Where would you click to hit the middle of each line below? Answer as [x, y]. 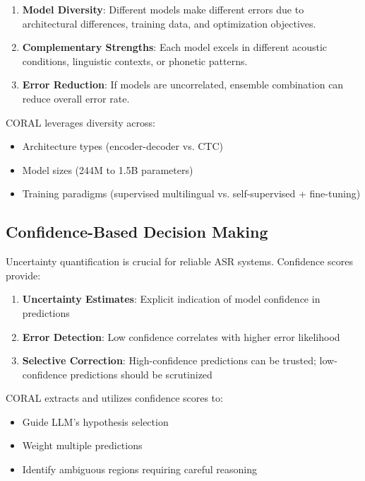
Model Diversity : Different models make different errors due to [163, 9]
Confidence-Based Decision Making [137, 232]
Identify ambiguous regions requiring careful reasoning [139, 469]
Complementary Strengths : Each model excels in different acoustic [175, 47]
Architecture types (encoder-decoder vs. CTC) [122, 146]
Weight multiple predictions [82, 445]
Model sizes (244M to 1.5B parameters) [108, 169]
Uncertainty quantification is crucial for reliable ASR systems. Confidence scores [179, 261]
